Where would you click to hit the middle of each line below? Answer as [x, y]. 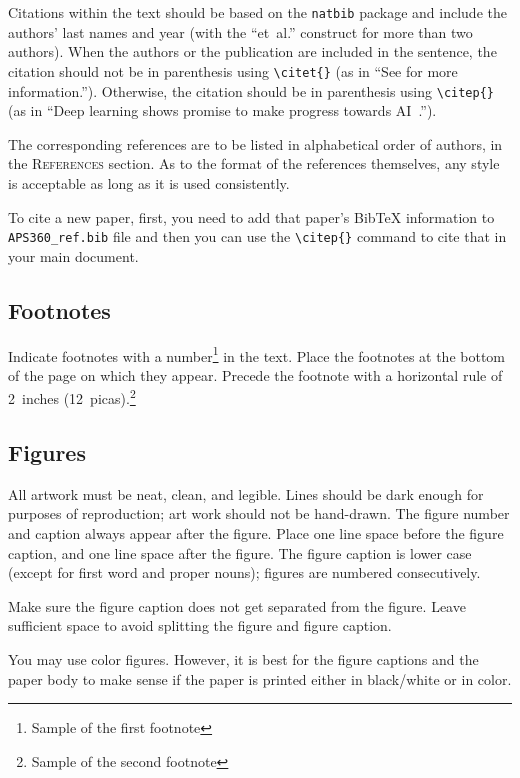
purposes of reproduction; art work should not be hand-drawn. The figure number [259, 513]
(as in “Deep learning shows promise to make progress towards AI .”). [222, 110]
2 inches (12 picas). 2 [72, 397]
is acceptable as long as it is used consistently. [149, 182]
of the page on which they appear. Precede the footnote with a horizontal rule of [255, 374]
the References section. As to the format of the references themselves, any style [254, 163]
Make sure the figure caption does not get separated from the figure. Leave [237, 605]
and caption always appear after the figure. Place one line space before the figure [256, 533]
